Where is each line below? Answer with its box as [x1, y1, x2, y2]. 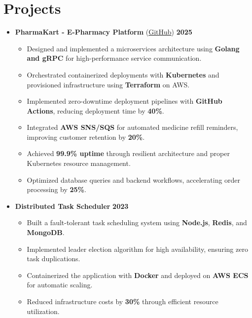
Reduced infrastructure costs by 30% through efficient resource [27, 296, 218, 306]
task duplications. [27, 253, 80, 264]
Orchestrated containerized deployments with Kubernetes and [27, 69, 219, 79]
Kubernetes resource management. [27, 158, 131, 168]
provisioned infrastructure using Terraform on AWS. [27, 79, 190, 89]
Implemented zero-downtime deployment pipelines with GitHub [27, 96, 222, 106]
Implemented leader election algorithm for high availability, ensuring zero [27, 243, 248, 254]
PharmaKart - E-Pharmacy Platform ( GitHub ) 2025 [15, 27, 192, 37]
